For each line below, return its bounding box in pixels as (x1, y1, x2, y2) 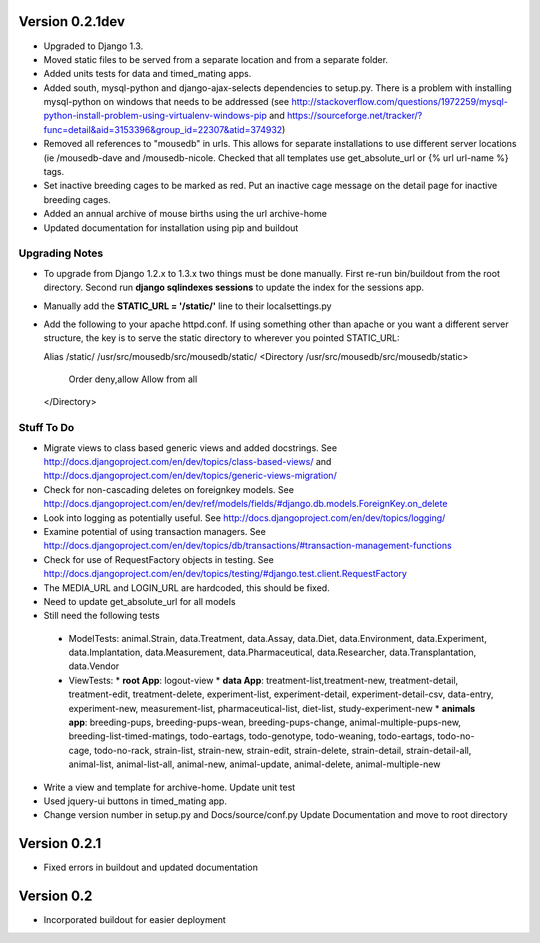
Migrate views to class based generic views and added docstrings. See (43, 441, 338, 454)
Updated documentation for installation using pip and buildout (43, 221, 299, 234)
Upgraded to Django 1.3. (43, 40, 144, 52)
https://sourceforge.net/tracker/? (286, 110, 423, 122)
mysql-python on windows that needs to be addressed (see (43, 96, 290, 108)
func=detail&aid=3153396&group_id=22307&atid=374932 (43, 123, 283, 135)
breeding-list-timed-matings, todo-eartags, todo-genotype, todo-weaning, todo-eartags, (68, 730, 435, 742)
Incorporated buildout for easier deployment (43, 914, 227, 926)
